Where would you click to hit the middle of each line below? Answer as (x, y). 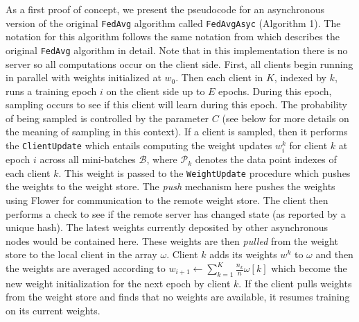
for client (308, 145)
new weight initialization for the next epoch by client (118, 283)
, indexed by (300, 77)
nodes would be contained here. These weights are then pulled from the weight (172, 240)
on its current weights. (53, 311)
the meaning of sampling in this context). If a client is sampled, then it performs (177, 132)
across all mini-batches (88, 159)
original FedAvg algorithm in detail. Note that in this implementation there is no (177, 50)
